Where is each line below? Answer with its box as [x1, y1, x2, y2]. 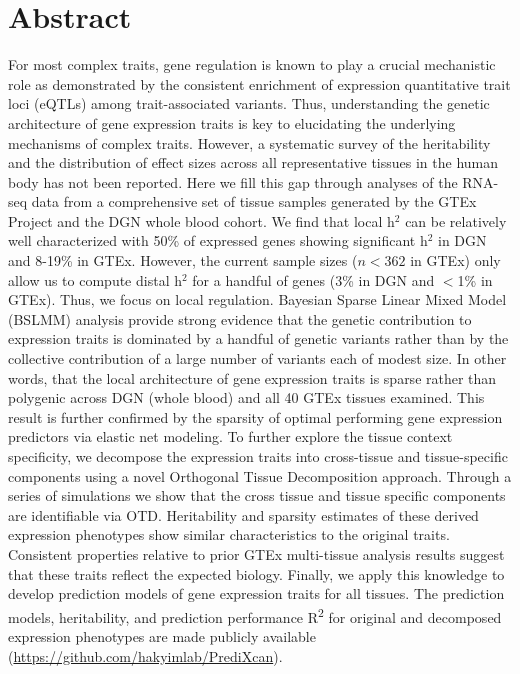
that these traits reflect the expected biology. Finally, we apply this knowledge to [8, 563, 505, 584]
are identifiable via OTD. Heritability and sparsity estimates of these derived [8, 504, 479, 525]
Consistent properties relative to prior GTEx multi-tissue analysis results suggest [8, 543, 505, 564]
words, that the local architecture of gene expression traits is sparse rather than [8, 367, 497, 388]
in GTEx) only [410, 250, 501, 271]
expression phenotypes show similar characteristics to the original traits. [8, 524, 450, 545]
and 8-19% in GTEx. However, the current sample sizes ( [8, 250, 358, 271]
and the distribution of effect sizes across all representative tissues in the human [8, 152, 499, 173]
